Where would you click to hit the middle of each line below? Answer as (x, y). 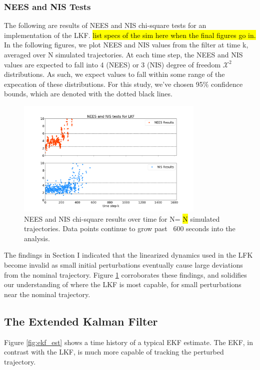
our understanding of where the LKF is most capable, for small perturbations (123, 284)
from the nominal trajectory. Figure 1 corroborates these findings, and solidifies (125, 274)
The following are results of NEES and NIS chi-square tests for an (105, 25)
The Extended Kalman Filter (81, 321)
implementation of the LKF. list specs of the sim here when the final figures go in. (130, 35)
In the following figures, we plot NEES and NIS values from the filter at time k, (126, 45)
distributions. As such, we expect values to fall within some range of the (114, 74)
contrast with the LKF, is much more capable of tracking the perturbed (114, 352)
